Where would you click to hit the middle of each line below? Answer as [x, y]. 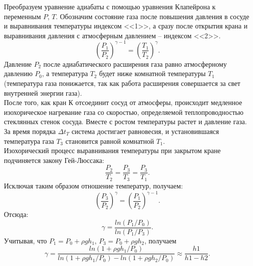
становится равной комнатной [110, 141]
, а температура [65, 73]
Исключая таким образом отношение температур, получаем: [93, 185]
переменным [23, 16]
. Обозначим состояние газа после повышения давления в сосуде [152, 16]
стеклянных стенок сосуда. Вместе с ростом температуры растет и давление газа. [126, 121]
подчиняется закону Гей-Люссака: [54, 160]
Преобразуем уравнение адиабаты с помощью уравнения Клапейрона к [110, 6]
